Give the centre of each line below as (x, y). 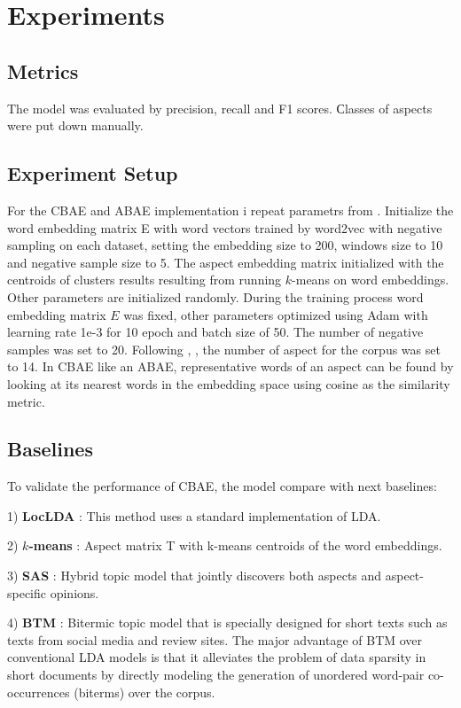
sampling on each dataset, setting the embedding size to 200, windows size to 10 (225, 245)
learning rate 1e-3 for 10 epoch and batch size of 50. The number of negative (215, 332)
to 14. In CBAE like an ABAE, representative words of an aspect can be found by (230, 366)
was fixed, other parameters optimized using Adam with (276, 314)
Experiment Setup (93, 173)
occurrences (39, 692)
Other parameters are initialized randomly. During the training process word (215, 296)
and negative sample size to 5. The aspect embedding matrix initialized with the (226, 262)
